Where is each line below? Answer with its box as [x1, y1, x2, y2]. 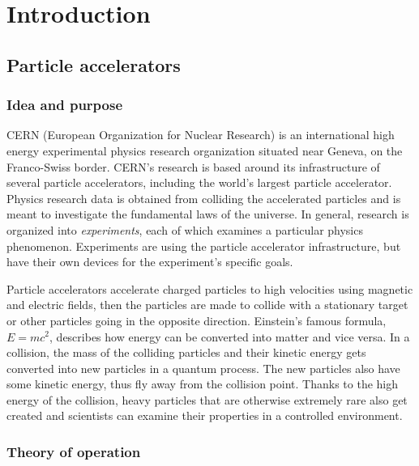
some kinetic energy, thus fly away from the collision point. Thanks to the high [6, 375, 398, 392]
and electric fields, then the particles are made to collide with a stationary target [6, 296, 408, 313]
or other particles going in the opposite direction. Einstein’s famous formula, [6, 311, 387, 328]
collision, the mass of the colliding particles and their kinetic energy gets [6, 344, 366, 361]
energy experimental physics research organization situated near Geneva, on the [6, 142, 403, 159]
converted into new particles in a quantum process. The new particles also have [6, 359, 400, 376]
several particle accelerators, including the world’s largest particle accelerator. [6, 174, 392, 191]
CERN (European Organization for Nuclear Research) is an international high [6, 126, 395, 143]
